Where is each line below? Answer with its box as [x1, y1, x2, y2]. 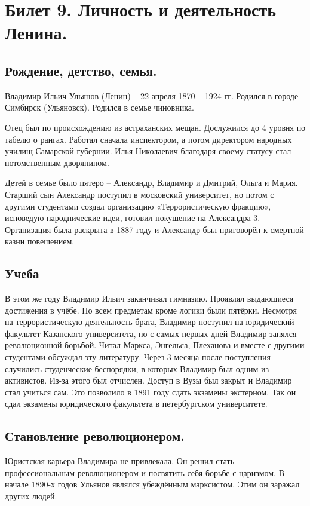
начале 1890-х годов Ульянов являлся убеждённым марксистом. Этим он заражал [5, 478, 300, 490]
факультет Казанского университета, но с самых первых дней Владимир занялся [5, 327, 297, 339]
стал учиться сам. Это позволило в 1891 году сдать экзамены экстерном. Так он [5, 385, 296, 398]
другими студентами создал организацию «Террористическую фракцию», [5, 200, 271, 212]
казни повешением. [5, 235, 75, 247]
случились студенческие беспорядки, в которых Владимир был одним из [5, 362, 269, 375]
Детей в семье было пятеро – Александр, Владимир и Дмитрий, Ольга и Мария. [5, 176, 298, 189]
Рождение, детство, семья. [5, 61, 157, 79]
